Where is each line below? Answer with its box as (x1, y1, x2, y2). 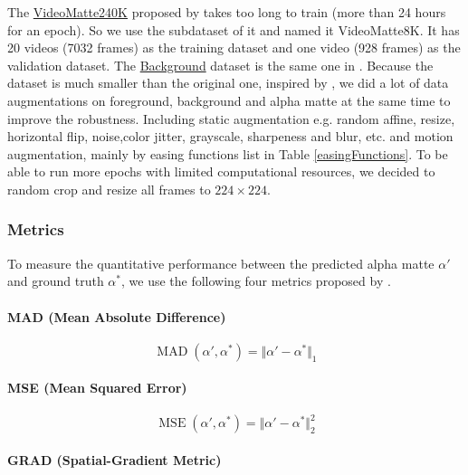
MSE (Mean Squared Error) (7, 378, 187, 397)
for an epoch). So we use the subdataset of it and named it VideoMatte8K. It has (7, 20, 460, 39)
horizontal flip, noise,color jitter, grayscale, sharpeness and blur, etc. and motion (7, 127, 454, 146)
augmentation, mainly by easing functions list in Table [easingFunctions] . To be (7, 144, 448, 163)
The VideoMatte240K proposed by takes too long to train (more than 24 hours (7, 3, 446, 21)
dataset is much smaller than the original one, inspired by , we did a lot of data (7, 73, 449, 92)
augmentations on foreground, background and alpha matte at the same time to (7, 90, 451, 109)
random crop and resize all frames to (7, 179, 211, 198)
